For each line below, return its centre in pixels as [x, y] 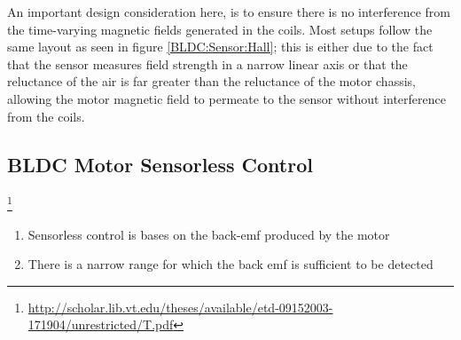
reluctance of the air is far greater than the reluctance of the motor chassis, [211, 81]
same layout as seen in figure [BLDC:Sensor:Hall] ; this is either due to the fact [220, 47]
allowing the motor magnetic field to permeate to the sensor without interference [227, 98]
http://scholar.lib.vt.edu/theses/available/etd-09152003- [180, 307]
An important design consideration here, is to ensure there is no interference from [229, 12]
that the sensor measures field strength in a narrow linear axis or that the [207, 63]
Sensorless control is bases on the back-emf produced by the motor [209, 234]
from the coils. [46, 116]
